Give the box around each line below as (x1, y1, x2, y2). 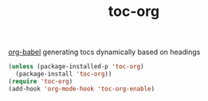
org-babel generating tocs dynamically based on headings (8, 47, 201, 57)
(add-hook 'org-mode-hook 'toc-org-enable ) (8, 84, 155, 93)
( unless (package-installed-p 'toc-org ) (8, 63, 145, 71)
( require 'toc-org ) (8, 77, 73, 85)
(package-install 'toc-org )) (15, 70, 112, 78)
